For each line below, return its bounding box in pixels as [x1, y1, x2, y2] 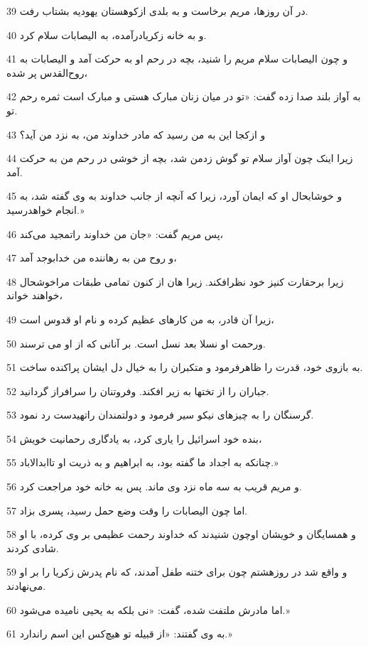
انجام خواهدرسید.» [6, 202, 85, 217]
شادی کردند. [6, 540, 59, 555]
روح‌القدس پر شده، [6, 65, 88, 80]
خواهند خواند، [6, 288, 63, 303]
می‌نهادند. [6, 578, 46, 593]
